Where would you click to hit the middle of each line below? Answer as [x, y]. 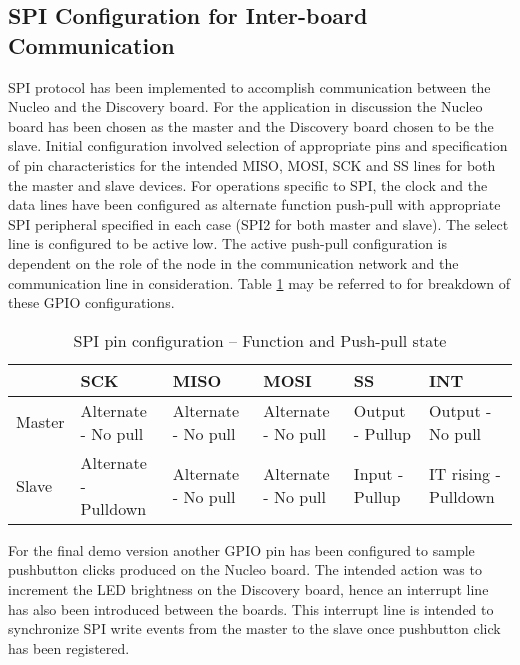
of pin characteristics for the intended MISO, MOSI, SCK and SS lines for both [252, 164]
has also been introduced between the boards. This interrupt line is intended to [251, 608]
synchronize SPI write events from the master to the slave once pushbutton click [254, 628]
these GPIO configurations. [91, 302]
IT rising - [465, 474]
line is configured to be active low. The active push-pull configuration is [227, 243]
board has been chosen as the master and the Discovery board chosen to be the [251, 125]
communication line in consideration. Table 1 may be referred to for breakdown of [259, 282]
